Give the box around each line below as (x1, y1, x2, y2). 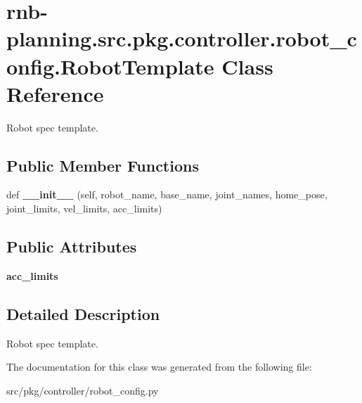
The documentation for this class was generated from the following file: (6, 359, 312, 374)
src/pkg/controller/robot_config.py (6, 383, 159, 397)
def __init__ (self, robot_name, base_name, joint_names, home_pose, (6, 187, 328, 202)
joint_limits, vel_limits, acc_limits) (6, 201, 162, 216)
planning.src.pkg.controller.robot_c (6, 24, 357, 53)
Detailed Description (6, 302, 160, 324)
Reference (6, 79, 104, 108)
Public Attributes (6, 236, 137, 257)
